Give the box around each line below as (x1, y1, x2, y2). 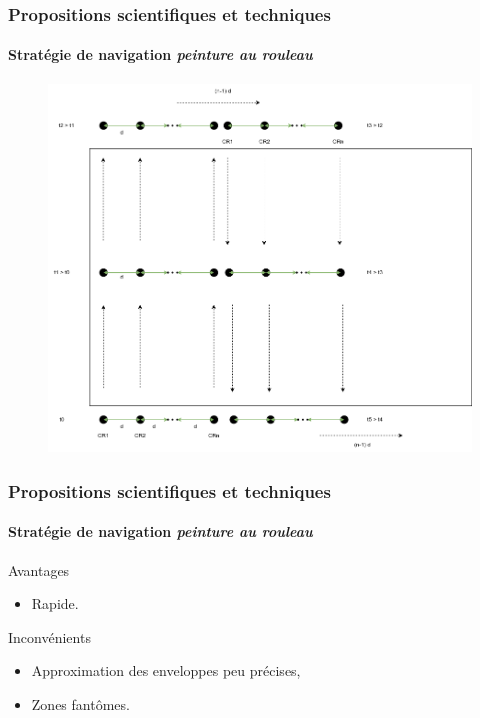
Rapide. (31, 593, 79, 614)
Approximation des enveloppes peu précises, (31, 660, 301, 681)
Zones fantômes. (31, 694, 130, 714)
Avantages (8, 559, 70, 580)
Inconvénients (8, 626, 91, 647)
